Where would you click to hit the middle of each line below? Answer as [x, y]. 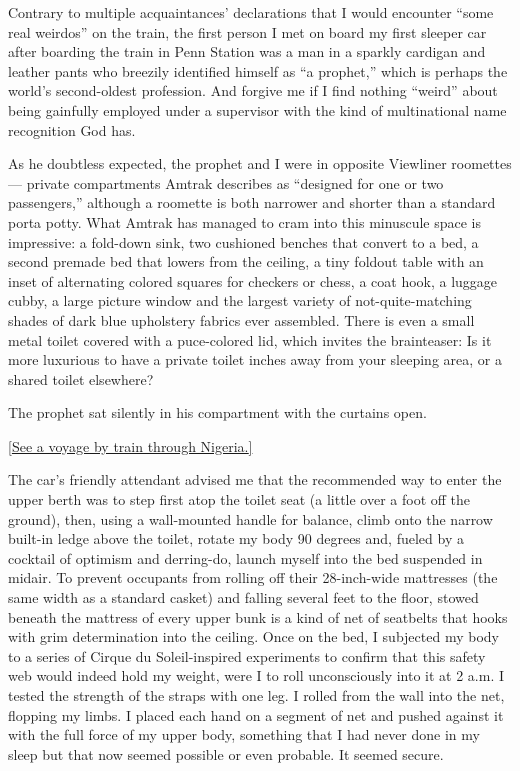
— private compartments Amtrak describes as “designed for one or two [226, 182]
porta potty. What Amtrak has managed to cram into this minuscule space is [244, 221]
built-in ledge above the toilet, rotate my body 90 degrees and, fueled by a [236, 538]
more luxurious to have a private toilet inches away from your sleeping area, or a [255, 359]
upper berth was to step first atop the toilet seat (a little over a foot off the [239, 499]
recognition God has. [72, 129]
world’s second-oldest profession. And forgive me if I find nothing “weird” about [253, 90]
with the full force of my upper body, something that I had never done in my [244, 734]
